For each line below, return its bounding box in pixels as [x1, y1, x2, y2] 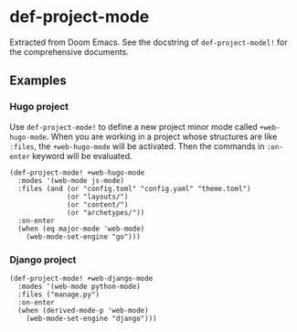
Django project [9, 253, 77, 266]
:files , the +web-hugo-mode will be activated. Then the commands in [9, 140, 265, 152]
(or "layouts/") [67, 192, 129, 201]
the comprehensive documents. [9, 46, 130, 57]
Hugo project [9, 101, 69, 113]
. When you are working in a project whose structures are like [46, 131, 278, 142]
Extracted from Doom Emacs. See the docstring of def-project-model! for [9, 37, 288, 48]
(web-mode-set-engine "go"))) [26, 231, 142, 241]
